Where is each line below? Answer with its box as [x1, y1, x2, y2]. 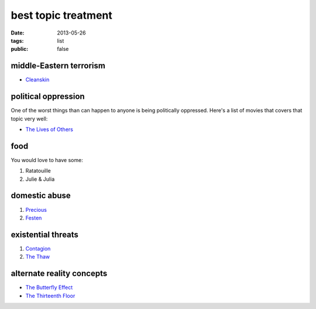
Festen [25, 214, 42, 221]
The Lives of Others [25, 126, 73, 133]
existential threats [11, 229, 79, 239]
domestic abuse [11, 191, 71, 201]
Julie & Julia [25, 176, 55, 183]
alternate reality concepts [11, 269, 108, 279]
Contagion [25, 245, 51, 252]
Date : [11, 29, 25, 36]
